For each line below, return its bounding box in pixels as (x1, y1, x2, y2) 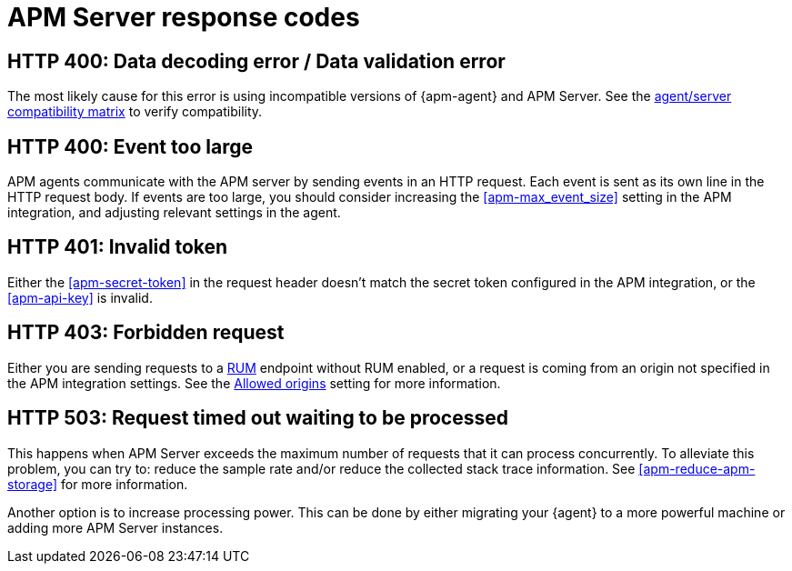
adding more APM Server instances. (7, 519, 224, 536)
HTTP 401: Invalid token (7, 235, 228, 259)
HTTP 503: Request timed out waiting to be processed (7, 406, 508, 430)
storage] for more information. (7, 476, 188, 492)
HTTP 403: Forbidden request (7, 321, 285, 345)
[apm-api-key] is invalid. (7, 289, 153, 306)
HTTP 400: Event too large (7, 135, 253, 158)
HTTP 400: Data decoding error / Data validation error (7, 49, 506, 73)
